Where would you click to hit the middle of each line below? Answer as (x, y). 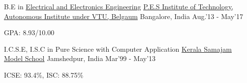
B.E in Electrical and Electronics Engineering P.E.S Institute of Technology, (119, 6)
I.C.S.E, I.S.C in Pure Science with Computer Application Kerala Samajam (118, 49)
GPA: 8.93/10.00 (29, 32)
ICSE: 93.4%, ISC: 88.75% (44, 74)
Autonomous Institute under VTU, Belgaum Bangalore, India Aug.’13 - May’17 (124, 16)
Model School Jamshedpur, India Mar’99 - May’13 (80, 58)
